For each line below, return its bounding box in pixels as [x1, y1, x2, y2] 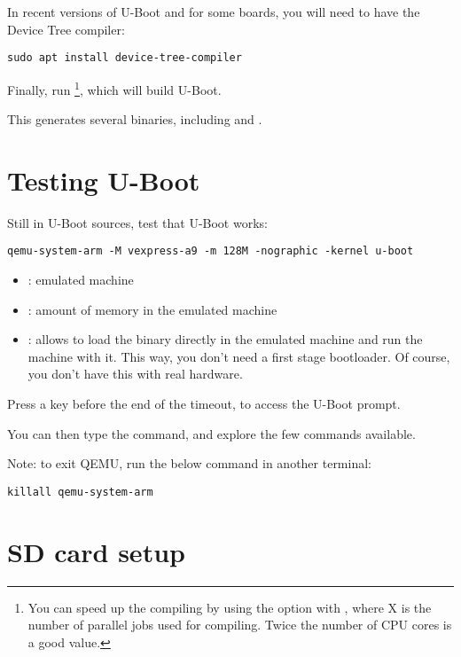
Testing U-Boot [7, 161, 200, 198]
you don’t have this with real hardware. [27, 364, 243, 383]
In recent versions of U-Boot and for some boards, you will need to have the [7, 3, 420, 20]
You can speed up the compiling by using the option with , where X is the [27, 598, 432, 616]
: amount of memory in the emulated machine [27, 300, 277, 318]
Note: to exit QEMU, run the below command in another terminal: [7, 454, 371, 473]
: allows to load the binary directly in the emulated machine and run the [27, 330, 423, 348]
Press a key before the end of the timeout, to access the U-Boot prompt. [7, 395, 401, 413]
